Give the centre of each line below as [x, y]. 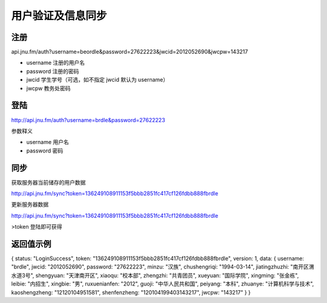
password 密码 [45, 151]
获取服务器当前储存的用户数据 [48, 182]
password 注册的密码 [53, 71]
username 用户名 [48, 142]
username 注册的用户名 [55, 63]
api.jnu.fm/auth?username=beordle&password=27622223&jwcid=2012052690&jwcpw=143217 [130, 52]
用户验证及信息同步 [59, 16]
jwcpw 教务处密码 [48, 88]
